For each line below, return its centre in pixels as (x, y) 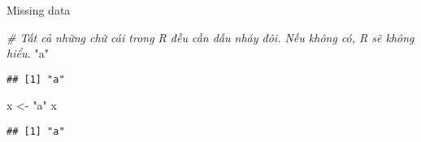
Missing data (39, 10)
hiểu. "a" (28, 53)
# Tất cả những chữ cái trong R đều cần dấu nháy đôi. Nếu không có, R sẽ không (210, 37)
